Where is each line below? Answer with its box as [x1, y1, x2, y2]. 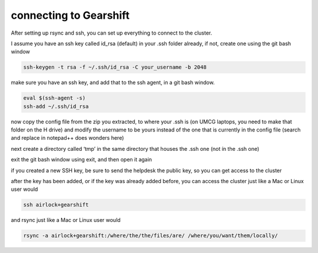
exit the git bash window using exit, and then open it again [11, 156, 153, 163]
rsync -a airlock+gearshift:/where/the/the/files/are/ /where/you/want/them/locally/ [23, 232, 278, 239]
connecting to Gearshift [11, 9, 130, 22]
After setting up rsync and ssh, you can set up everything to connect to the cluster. [11, 29, 212, 36]
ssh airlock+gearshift [23, 201, 89, 208]
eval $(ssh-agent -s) [23, 95, 86, 102]
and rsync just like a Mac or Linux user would [11, 217, 121, 224]
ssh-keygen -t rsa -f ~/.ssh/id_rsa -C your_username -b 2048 [23, 64, 207, 70]
